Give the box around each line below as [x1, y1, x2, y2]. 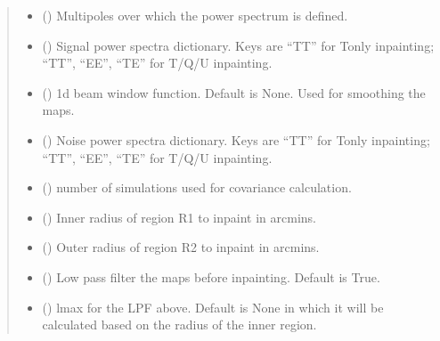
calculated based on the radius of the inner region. [42, 315, 317, 334]
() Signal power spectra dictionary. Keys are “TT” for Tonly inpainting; [42, 36, 435, 54]
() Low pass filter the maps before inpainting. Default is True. [42, 267, 380, 286]
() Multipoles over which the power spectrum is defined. [42, 6, 348, 24]
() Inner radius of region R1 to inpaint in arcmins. [42, 207, 316, 226]
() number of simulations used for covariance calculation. [42, 178, 352, 197]
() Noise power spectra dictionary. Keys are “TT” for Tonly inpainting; [42, 130, 430, 149]
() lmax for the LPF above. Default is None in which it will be [42, 297, 384, 316]
